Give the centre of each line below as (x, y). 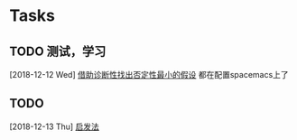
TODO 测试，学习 (58, 51)
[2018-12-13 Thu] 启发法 (54, 126)
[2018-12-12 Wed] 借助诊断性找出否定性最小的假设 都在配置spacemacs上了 (149, 75)
